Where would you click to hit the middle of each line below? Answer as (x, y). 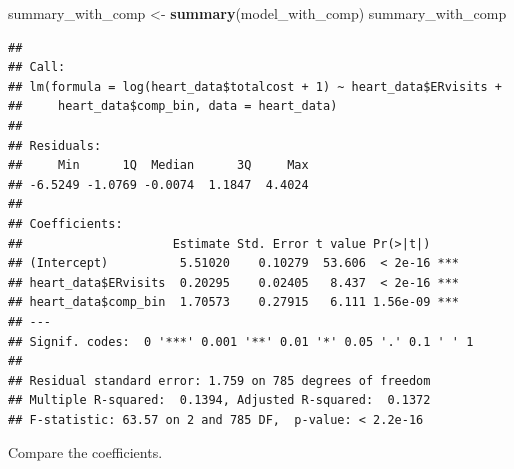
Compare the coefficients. (85, 452)
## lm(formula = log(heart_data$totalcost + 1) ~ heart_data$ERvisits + (255, 86)
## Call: (37, 67)
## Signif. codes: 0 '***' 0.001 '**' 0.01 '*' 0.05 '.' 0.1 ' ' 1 (241, 341)
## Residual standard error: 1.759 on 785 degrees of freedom (219, 380)
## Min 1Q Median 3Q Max (158, 165)
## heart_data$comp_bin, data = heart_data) (173, 106)
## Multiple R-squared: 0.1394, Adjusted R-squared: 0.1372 (219, 400)
